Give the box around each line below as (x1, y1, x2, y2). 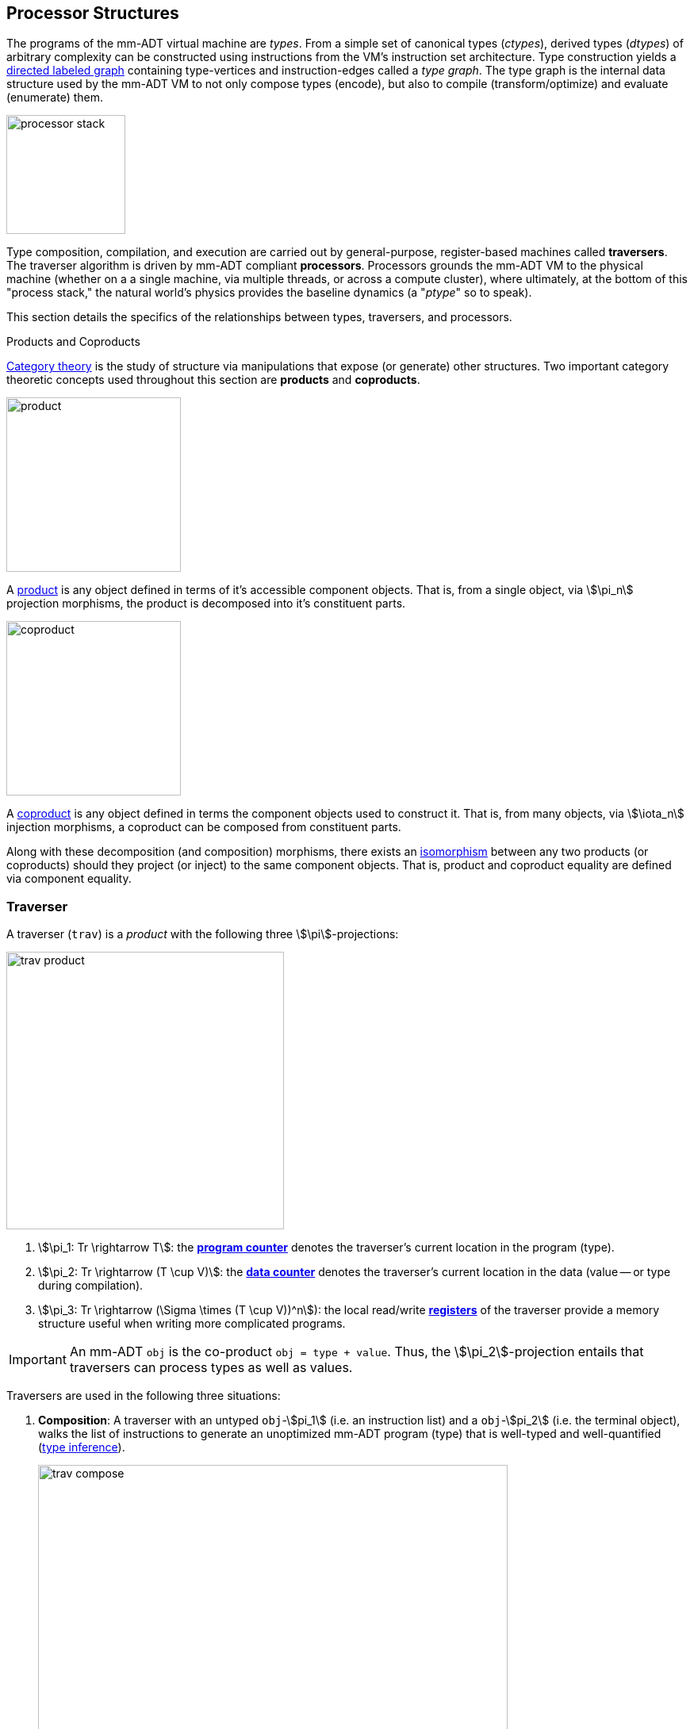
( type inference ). (38, 1440, 125, 1455)
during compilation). (38, 1279, 144, 1293)
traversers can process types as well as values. (69, 1359, 353, 1376)
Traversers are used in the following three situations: (6, 1389, 281, 1403)
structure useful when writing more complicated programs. (38, 1317, 346, 1331)
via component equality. (6, 872, 132, 886)
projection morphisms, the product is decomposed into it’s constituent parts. (6, 596, 406, 611)
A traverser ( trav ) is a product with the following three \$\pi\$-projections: (6, 927, 399, 941)
